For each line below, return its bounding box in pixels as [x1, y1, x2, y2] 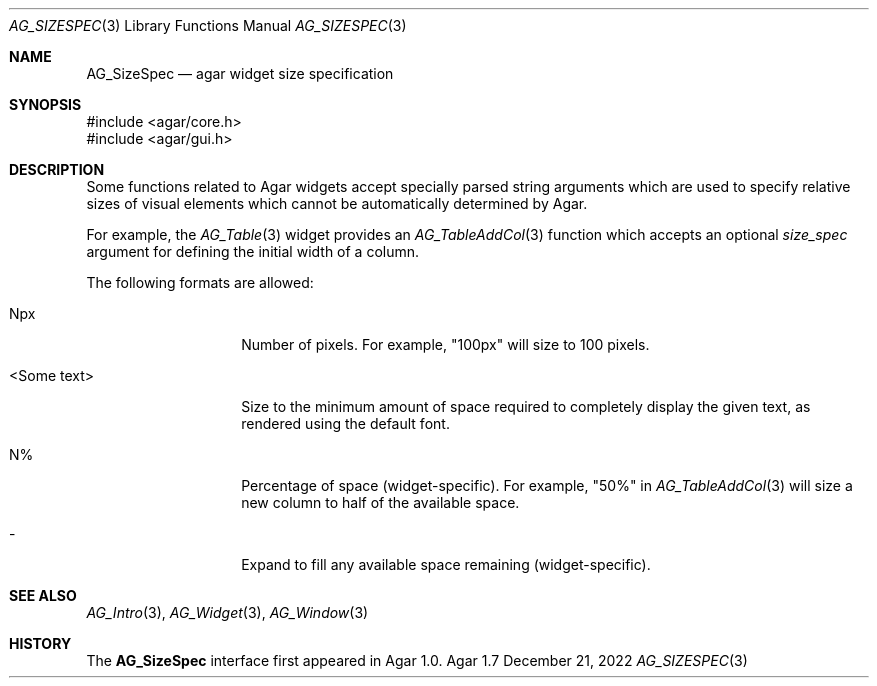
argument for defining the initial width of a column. [86, 243, 420, 260]
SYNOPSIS [9, 96, 82, 113]
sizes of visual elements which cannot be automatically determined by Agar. [86, 195, 588, 212]
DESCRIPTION [9, 161, 105, 178]
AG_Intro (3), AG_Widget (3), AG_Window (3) [86, 604, 369, 621]
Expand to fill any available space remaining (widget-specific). [241, 556, 651, 573]
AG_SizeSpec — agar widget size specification [86, 65, 394, 82]
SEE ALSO [9, 587, 77, 604]
